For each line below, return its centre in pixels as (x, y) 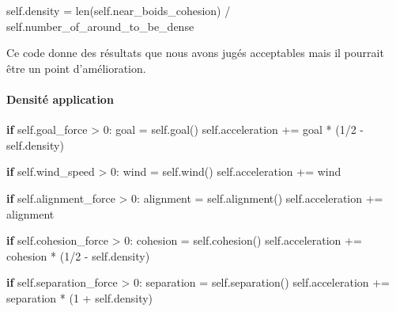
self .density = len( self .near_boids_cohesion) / (119, 10)
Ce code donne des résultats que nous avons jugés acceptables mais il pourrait (195, 53)
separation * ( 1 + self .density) (80, 297)
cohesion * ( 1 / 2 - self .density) (78, 255)
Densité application (60, 99)
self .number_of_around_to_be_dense (100, 26)
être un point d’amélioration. (76, 68)
